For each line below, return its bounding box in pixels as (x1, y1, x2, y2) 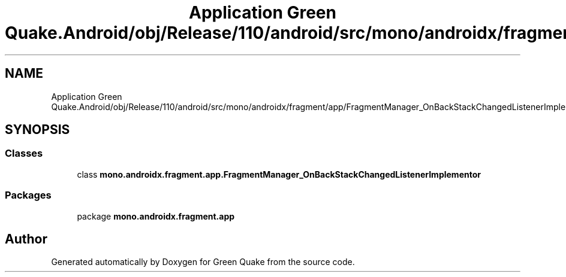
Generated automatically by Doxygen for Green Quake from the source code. (51, 257, 355, 267)
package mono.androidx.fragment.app (77, 211, 235, 221)
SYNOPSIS (5, 122, 70, 138)
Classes (5, 147, 43, 160)
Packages (5, 189, 52, 202)
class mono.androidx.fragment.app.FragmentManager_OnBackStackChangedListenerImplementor (77, 169, 481, 179)
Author (5, 231, 47, 246)
